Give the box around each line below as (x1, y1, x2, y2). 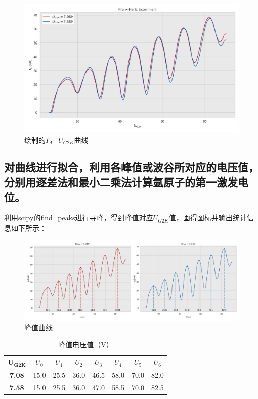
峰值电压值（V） (58, 339, 113, 349)
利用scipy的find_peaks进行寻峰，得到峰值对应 (4, 212, 153, 223)
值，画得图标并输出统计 (168, 212, 247, 223)
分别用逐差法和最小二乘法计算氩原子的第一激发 (4, 174, 238, 190)
